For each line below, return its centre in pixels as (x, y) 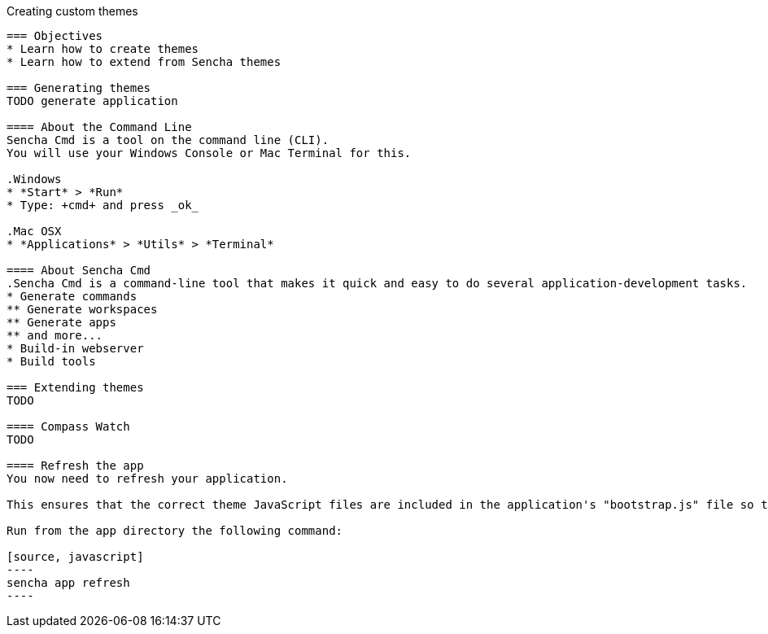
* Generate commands (72, 296)
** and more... (55, 335)
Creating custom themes (72, 11)
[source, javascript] (75, 557)
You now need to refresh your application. (147, 479)
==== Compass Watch (68, 426)
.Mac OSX (34, 231)
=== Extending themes (75, 387)
